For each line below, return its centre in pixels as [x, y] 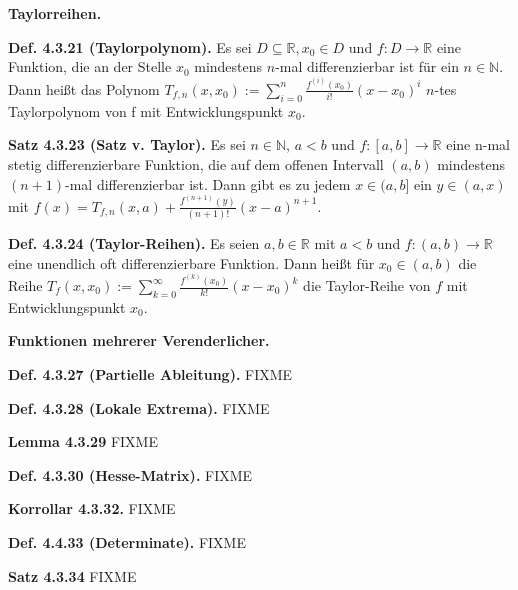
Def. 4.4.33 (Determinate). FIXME [127, 541]
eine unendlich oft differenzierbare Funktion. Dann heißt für [191, 262]
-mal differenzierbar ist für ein [367, 66]
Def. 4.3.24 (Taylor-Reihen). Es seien [134, 243]
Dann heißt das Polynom [84, 88]
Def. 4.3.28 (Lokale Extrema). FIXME [139, 407]
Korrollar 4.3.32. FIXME [92, 508]
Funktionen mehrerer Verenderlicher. [139, 340]
